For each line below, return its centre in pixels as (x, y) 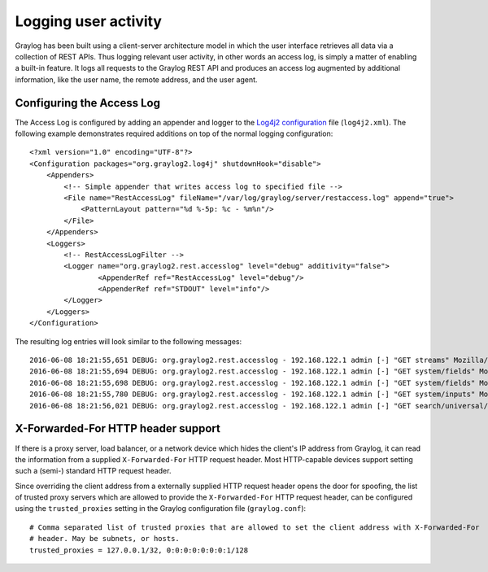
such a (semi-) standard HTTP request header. (93, 471)
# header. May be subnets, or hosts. (105, 539)
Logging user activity (89, 21)
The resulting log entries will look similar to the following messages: (129, 341)
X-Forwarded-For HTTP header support (118, 428)
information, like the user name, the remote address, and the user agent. (136, 79)
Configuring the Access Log (87, 103)
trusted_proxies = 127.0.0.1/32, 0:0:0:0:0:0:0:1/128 (139, 550)
